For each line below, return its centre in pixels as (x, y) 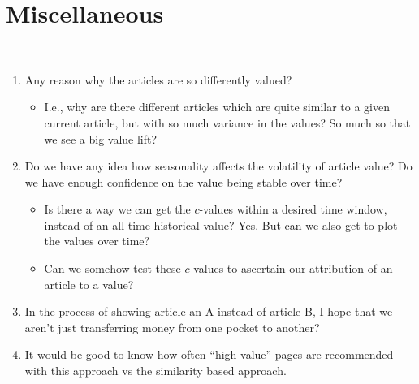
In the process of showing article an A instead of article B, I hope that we (209, 311)
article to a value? (89, 284)
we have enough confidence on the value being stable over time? (184, 181)
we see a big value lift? (101, 138)
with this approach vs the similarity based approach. (156, 371)
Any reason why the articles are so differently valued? (158, 79)
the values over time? (97, 241)
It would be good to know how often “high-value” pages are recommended (209, 354)
